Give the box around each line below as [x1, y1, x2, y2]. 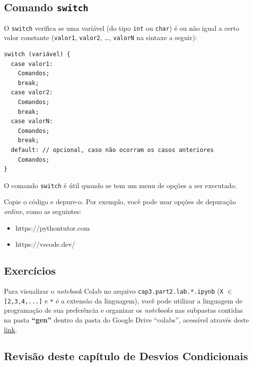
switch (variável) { [4, 51, 71, 58]
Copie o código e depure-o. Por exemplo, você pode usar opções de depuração [4, 196, 236, 207]
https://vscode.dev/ [15, 239, 76, 249]
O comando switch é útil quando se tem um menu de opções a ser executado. [4, 180, 237, 190]
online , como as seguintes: [4, 206, 82, 216]
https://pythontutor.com [15, 222, 90, 233]
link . [4, 324, 17, 334]
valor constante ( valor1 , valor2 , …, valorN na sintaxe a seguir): [4, 32, 197, 43]
